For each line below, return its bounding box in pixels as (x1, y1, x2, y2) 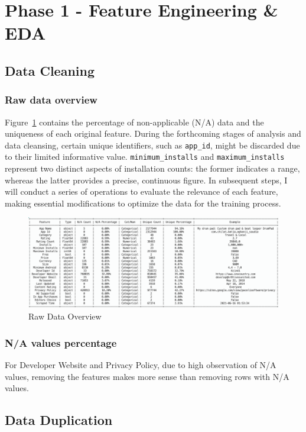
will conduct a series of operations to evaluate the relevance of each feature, (5, 185, 278, 198)
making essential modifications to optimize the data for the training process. (5, 196, 281, 209)
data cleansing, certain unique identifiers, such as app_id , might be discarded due (5, 138, 300, 151)
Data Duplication (5, 411, 113, 429)
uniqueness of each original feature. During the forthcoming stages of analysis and (5, 127, 301, 140)
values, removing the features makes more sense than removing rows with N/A (5, 370, 289, 382)
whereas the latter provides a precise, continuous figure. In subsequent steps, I (5, 173, 288, 186)
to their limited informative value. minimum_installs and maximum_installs (5, 150, 285, 163)
